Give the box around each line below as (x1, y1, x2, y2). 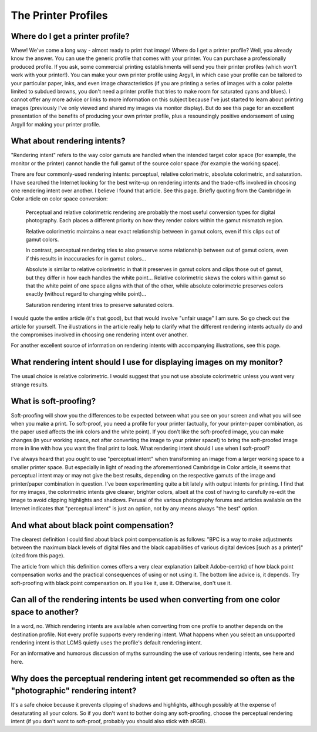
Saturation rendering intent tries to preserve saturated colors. (25, 301, 174, 308)
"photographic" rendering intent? (11, 686, 137, 696)
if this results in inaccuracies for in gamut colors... (25, 255, 147, 262)
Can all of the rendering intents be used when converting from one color (11, 594, 281, 605)
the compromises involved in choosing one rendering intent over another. (11, 331, 188, 338)
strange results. (11, 381, 49, 388)
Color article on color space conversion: (11, 195, 108, 202)
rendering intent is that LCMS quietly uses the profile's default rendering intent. (11, 639, 203, 646)
